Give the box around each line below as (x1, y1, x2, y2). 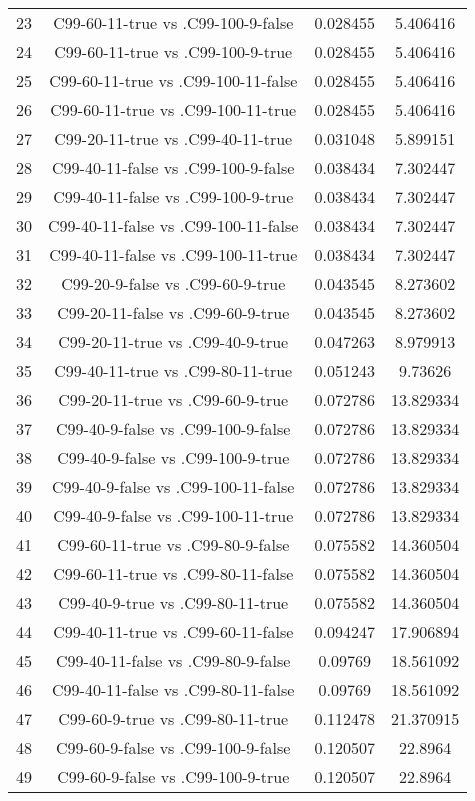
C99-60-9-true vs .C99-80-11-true (58, 707, 289, 730)
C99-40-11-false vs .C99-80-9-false (56, 649, 291, 672)
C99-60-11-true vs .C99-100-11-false (49, 69, 298, 92)
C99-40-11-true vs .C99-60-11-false (53, 620, 294, 643)
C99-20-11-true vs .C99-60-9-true (58, 388, 289, 411)
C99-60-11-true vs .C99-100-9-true (54, 40, 293, 63)
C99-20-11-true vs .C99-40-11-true (54, 127, 293, 150)
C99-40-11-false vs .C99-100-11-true (49, 243, 298, 266)
